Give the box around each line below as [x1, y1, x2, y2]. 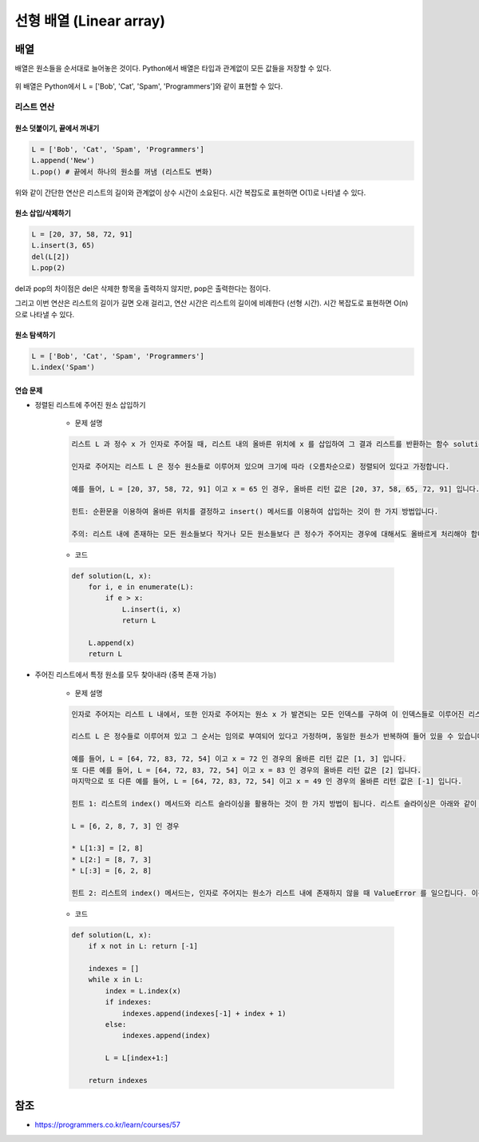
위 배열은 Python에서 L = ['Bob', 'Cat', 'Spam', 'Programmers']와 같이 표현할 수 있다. [14, 82, 283, 91]
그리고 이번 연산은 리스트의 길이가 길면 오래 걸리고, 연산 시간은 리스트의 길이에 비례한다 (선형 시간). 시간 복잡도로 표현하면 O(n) [14, 298, 409, 308]
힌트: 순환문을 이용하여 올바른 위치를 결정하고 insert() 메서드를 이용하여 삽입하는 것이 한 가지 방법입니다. [71, 507, 439, 515]
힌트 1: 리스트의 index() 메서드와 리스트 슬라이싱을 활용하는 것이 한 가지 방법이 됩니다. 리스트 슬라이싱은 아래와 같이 [71, 799, 477, 808]
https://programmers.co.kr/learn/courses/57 [34, 1120, 181, 1130]
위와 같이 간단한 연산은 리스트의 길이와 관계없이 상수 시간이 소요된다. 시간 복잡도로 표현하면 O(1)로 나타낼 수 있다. [14, 188, 366, 197]
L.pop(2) [31, 263, 66, 272]
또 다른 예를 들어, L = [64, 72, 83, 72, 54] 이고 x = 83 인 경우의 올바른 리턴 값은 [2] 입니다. [71, 766, 422, 774]
